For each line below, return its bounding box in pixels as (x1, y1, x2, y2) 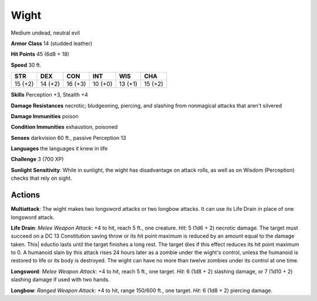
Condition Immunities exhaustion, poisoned (11, 124, 118, 131)
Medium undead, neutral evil (11, 29, 80, 36)
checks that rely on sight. (11, 175, 73, 182)
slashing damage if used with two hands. (11, 276, 110, 283)
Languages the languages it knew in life (11, 145, 108, 152)
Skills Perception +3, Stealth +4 (11, 91, 88, 98)
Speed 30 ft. (11, 61, 42, 69)
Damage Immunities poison (11, 112, 79, 119)
